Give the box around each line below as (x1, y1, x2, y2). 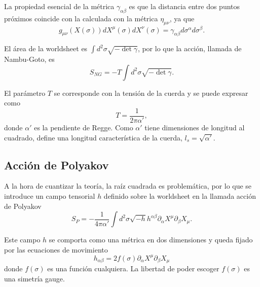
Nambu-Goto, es (4, 54, 55, 64)
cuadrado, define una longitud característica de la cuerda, (4, 132, 182, 142)
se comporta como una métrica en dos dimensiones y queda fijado (49, 234, 253, 245)
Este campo (4, 234, 41, 245)
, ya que (169, 13, 195, 23)
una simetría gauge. (4, 273, 65, 283)
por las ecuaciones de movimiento (4, 244, 108, 255)
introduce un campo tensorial (4, 191, 95, 201)
